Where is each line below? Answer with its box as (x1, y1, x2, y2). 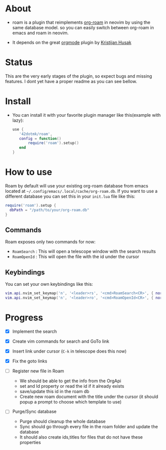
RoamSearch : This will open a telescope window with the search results (12, 248, 156, 255)
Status (5, 57, 33, 68)
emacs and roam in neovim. (12, 30, 69, 36)
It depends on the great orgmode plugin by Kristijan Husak (12, 39, 132, 45)
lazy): (12, 117, 24, 123)
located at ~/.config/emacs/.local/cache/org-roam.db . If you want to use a (5, 188, 158, 194)
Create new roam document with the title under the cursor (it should (19, 394, 159, 400)
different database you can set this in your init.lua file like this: (5, 193, 135, 199)
